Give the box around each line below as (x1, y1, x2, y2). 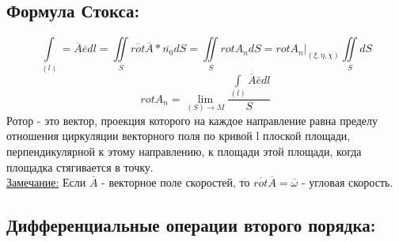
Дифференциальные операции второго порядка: (6, 213, 376, 237)
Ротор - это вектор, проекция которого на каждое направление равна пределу (6, 112, 378, 128)
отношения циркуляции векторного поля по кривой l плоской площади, (6, 127, 351, 144)
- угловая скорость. (301, 174, 393, 191)
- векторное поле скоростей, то (101, 174, 250, 191)
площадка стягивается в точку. (6, 158, 154, 175)
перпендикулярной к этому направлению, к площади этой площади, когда (6, 142, 362, 159)
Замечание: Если (6, 174, 86, 191)
